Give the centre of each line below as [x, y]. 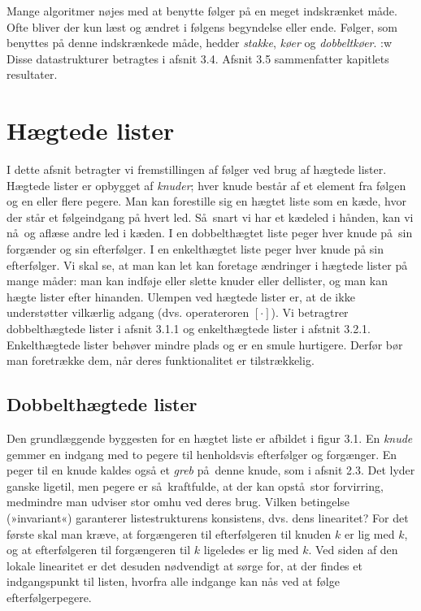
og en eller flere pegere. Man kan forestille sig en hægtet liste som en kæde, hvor [206, 201]
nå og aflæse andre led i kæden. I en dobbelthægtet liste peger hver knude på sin [210, 233]
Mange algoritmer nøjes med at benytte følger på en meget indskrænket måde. [202, 11]
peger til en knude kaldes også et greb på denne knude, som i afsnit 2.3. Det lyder [211, 470]
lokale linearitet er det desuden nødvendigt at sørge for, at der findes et [184, 565]
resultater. [32, 74]
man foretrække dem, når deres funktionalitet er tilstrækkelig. [161, 360]
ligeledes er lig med [251, 550]
